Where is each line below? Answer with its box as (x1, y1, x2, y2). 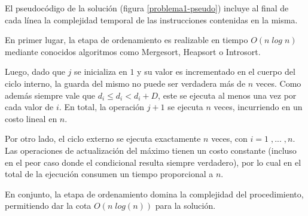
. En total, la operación (59, 101, 145, 113)
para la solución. (155, 199, 216, 212)
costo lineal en (5, 112, 57, 124)
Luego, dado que (5, 65, 65, 78)
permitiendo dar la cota (5, 199, 92, 212)
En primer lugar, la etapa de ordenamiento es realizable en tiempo (5, 34, 248, 46)
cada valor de (5, 101, 54, 113)
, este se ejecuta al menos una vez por (158, 89, 297, 101)
